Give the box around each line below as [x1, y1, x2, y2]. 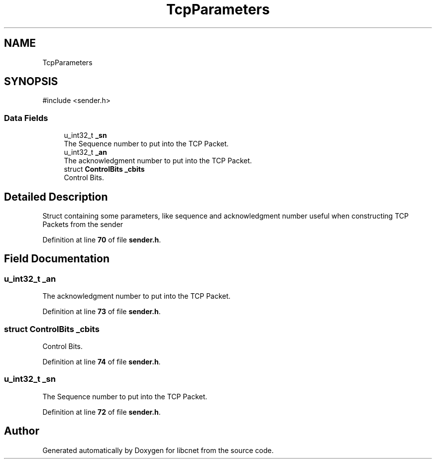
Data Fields [4, 113, 48, 123]
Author [4, 425, 39, 438]
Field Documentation [4, 252, 109, 265]
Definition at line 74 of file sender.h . [42, 357, 161, 366]
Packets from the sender [42, 220, 123, 229]
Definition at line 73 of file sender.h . [42, 307, 161, 316]
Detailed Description [4, 190, 108, 203]
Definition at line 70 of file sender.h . [42, 235, 161, 244]
